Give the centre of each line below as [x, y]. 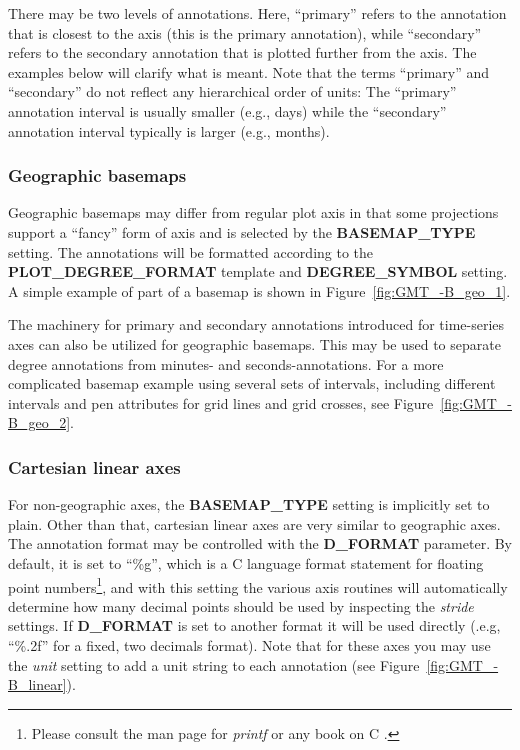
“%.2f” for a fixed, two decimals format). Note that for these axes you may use [249, 644]
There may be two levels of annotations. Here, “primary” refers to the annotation [257, 13]
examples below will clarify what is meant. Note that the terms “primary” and [249, 71]
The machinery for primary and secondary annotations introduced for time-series [256, 324]
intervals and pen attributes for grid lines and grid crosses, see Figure [221, 402]
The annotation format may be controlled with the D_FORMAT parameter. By [260, 543]
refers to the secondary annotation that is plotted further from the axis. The [242, 52]
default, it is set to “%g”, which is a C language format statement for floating [246, 562]
